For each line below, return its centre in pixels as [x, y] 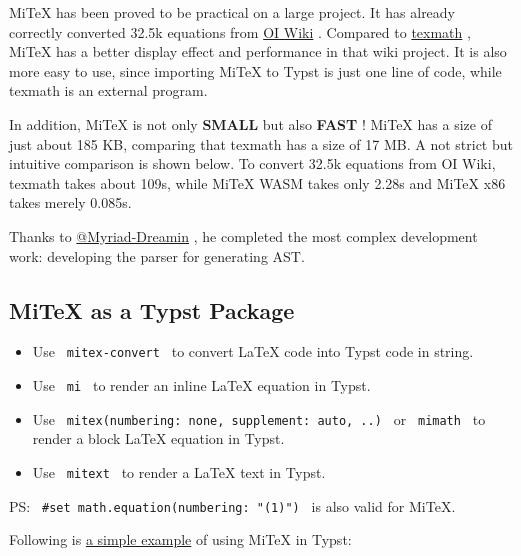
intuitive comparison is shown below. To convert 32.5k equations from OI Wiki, [252, 163]
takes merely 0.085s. [70, 202]
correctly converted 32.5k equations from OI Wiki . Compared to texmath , [240, 31]
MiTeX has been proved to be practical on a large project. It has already [232, 12]
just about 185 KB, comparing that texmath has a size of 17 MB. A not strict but [261, 143]
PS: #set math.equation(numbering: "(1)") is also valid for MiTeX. [232, 505]
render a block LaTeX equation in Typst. [158, 438]
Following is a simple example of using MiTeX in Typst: [180, 539]
